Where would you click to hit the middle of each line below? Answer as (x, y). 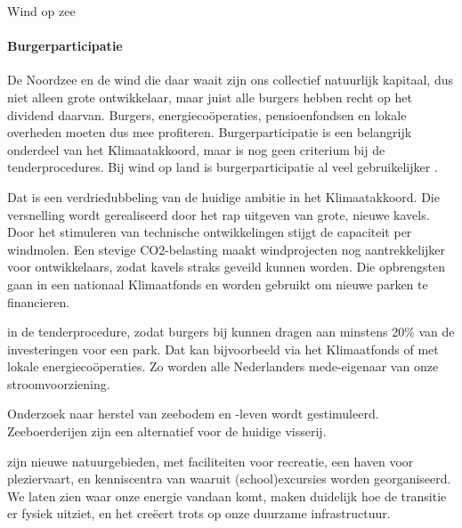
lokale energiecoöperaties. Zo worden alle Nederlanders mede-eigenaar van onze (223, 366)
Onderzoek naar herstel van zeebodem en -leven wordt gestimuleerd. (193, 414)
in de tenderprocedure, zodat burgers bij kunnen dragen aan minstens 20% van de (231, 332)
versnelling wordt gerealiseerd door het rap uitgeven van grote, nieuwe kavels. (219, 214)
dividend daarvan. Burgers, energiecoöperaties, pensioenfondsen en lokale (207, 114)
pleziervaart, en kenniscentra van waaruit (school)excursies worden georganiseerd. (229, 479)
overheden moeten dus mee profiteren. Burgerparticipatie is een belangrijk (210, 132)
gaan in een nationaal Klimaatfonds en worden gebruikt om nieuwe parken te (218, 284)
